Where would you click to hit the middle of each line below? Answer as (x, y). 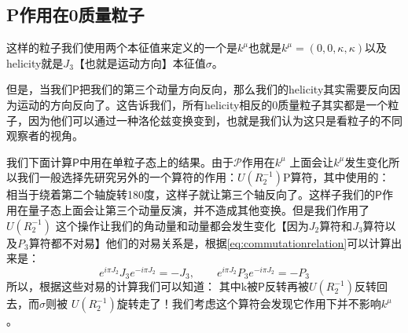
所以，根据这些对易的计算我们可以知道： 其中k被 (132, 286)
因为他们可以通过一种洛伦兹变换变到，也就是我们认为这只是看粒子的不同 (215, 120)
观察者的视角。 (45, 135)
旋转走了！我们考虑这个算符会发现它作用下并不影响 (249, 304)
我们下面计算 (39, 161)
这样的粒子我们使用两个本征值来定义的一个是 (122, 48)
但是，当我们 (39, 89)
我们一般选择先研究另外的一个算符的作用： (127, 177)
